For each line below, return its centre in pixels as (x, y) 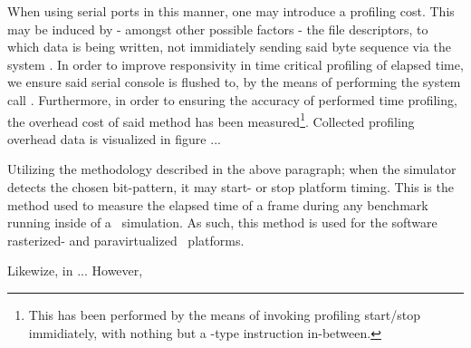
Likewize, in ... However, (75, 271)
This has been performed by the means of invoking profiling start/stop (225, 314)
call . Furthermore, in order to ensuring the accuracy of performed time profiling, (232, 99)
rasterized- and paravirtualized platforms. (126, 240)
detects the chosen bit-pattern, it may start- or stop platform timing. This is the (231, 187)
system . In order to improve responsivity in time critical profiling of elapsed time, (235, 64)
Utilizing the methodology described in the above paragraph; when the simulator (232, 169)
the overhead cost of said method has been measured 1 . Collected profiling (211, 120)
